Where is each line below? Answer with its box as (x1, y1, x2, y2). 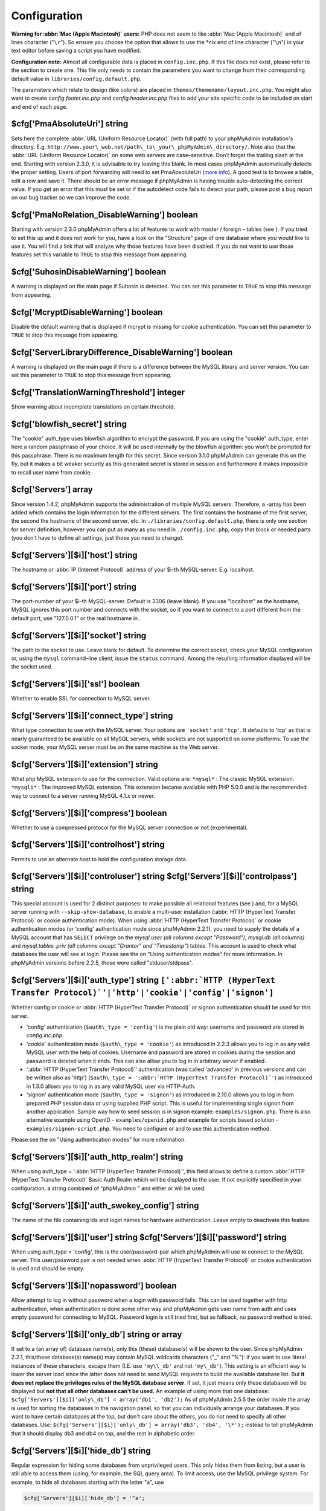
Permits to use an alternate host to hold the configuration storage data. (11, 855, 188, 862)
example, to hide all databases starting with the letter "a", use (11, 1478, 164, 1486)
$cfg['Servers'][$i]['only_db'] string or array (11, 1329, 182, 1339)
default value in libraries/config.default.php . (11, 75, 142, 82)
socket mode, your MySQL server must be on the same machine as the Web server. (11, 743, 220, 751)
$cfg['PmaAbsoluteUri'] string (11, 118, 129, 129)
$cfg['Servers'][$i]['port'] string (11, 581, 137, 592)
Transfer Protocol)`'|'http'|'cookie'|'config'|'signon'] (11, 988, 274, 998)
